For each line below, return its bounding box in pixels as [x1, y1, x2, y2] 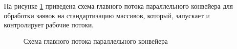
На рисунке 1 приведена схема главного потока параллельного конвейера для [4, 1, 233, 11]
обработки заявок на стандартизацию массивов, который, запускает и [4, 10, 210, 20]
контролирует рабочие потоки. [4, 20, 94, 30]
